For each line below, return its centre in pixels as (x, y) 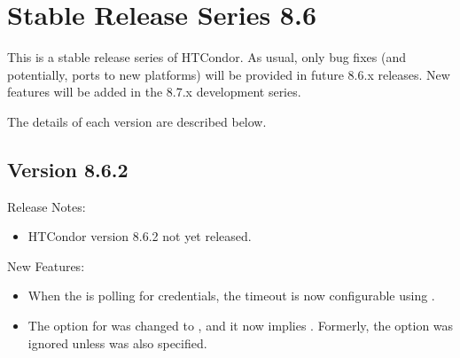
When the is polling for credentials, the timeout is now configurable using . (231, 296)
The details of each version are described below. (137, 121)
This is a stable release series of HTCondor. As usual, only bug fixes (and (207, 57)
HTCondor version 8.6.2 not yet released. (140, 236)
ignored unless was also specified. (117, 342)
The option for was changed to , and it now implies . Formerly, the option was (241, 326)
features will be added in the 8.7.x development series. (154, 92)
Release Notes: (47, 206)
